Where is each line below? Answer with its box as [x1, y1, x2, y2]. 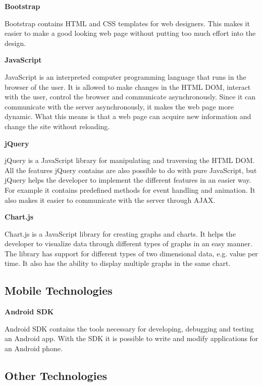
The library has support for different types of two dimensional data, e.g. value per [5, 248, 258, 258]
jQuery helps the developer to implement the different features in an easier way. [5, 175, 251, 185]
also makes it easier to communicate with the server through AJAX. [5, 194, 216, 205]
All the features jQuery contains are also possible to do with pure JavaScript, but [5, 164, 257, 175]
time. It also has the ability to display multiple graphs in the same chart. [5, 258, 231, 268]
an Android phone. [5, 343, 63, 354]
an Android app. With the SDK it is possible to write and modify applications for [5, 333, 258, 344]
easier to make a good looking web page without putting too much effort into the [5, 28, 256, 38]
